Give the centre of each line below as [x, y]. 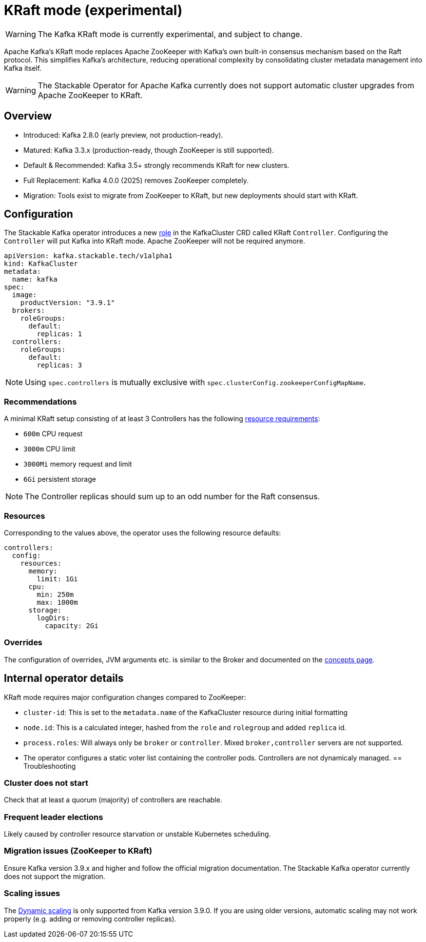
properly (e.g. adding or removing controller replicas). [90, 919]
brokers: [29, 311]
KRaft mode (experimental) [93, 10]
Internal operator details [64, 678]
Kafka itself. [23, 68]
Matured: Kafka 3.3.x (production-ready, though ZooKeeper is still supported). [149, 150]
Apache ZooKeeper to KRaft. [90, 95]
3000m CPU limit [49, 449]
